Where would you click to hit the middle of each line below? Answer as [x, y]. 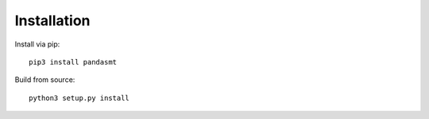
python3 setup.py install [79, 98]
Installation [52, 20]
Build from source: [45, 80]
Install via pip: [37, 44]
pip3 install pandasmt [73, 62]
